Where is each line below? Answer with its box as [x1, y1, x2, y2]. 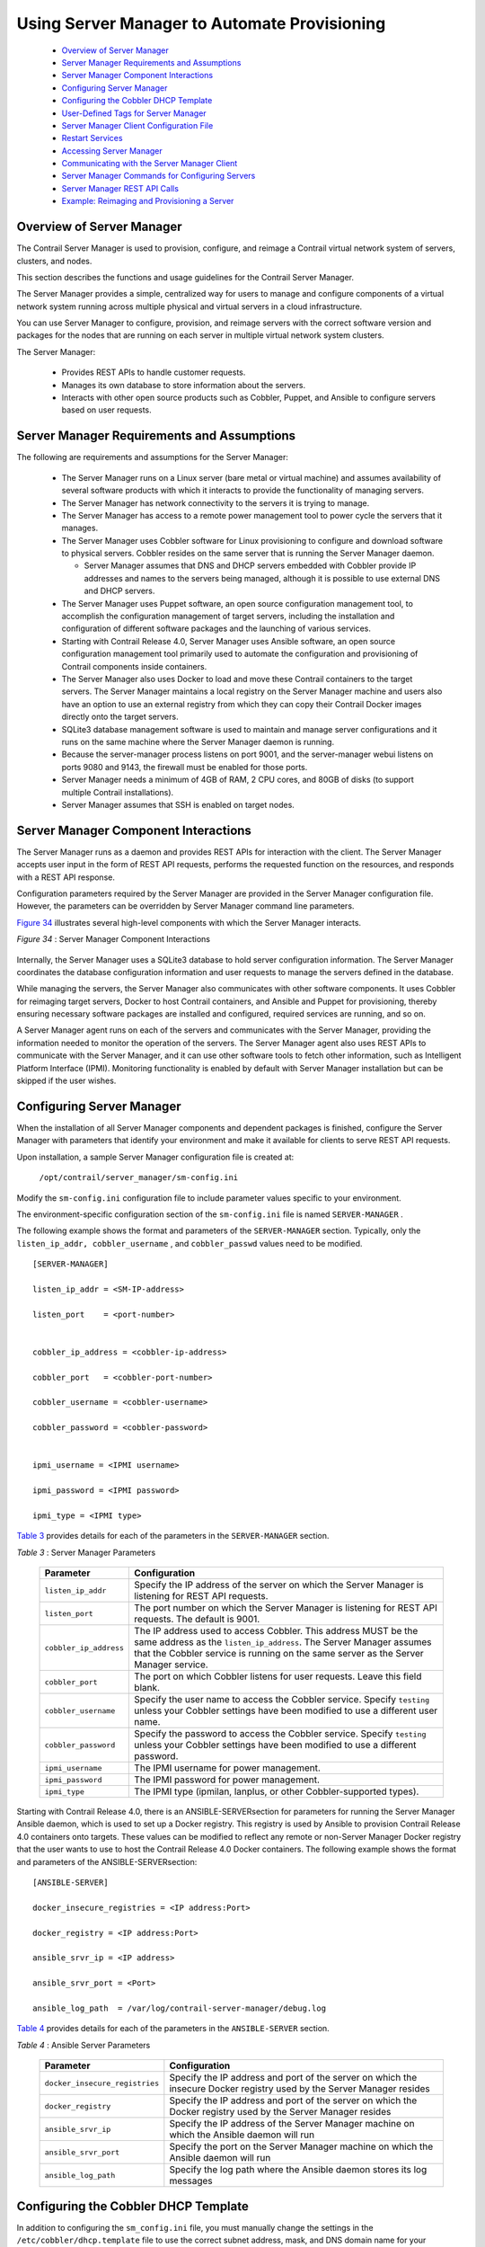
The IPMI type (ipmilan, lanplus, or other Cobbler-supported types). [134, 1785, 419, 1798]
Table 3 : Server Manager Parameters [16, 1547, 156, 1558]
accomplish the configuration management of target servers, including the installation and [61, 611, 395, 622]
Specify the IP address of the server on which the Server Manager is [134, 1578, 424, 1591]
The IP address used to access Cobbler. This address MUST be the [134, 1625, 419, 1638]
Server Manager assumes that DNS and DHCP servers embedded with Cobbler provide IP [84, 560, 417, 571]
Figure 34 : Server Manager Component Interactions [16, 934, 211, 945]
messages [169, 2175, 213, 2188]
